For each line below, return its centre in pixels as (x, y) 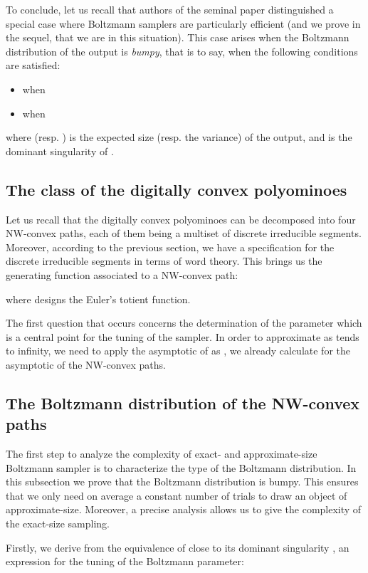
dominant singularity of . (60, 151)
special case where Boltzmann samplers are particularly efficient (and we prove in (183, 23)
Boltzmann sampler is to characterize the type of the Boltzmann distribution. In (181, 467)
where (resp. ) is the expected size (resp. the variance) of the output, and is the (179, 137)
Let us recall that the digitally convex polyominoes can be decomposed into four (181, 219)
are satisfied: (33, 65)
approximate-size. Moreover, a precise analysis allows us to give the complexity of (184, 509)
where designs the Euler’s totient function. (98, 299)
